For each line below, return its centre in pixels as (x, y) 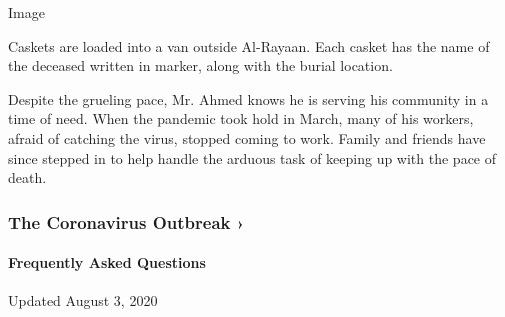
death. (27, 177)
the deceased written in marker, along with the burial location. (200, 65)
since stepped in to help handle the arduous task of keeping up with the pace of (252, 157)
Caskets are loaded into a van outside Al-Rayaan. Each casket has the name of (249, 45)
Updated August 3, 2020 (83, 300)
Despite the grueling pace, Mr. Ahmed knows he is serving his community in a (248, 98)
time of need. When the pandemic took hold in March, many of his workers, (241, 118)
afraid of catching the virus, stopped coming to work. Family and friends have (247, 137)
